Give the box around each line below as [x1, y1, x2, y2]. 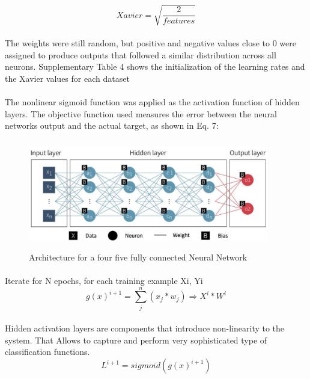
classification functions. [5, 345, 90, 358]
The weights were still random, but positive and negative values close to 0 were [5, 37, 296, 49]
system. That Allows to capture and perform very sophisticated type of [5, 333, 267, 346]
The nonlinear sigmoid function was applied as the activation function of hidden [5, 96, 300, 108]
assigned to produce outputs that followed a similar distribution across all [5, 48, 276, 61]
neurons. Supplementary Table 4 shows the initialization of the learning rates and [5, 60, 305, 73]
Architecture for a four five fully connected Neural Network [29, 250, 248, 263]
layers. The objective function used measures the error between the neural [5, 107, 277, 120]
